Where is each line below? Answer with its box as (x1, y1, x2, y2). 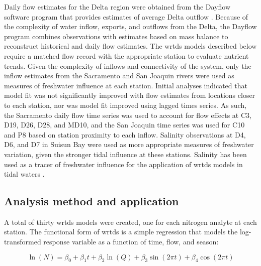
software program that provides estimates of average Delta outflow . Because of (4, 11, 248, 22)
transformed (4, 236, 41, 247)
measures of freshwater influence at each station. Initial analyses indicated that (4, 80, 247, 90)
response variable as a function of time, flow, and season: (43, 236, 219, 247)
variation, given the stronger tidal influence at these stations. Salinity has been (4, 149, 247, 159)
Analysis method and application (4, 193, 179, 209)
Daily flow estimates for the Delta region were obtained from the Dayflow (4, 2, 231, 12)
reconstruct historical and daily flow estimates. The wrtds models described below (4, 41, 257, 51)
